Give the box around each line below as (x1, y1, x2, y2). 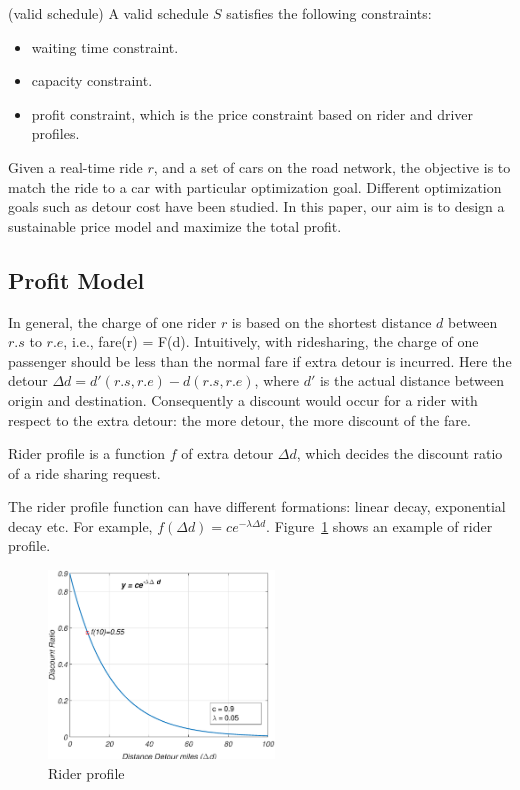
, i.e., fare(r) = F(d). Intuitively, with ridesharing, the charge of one (63, 331, 479, 352)
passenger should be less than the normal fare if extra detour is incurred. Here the (8, 350, 512, 371)
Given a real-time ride (8, 156, 143, 177)
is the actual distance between (319, 370, 505, 391)
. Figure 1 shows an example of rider (266, 515, 493, 536)
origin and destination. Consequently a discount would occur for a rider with (8, 389, 478, 410)
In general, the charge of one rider (8, 311, 217, 332)
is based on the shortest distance (231, 311, 432, 332)
